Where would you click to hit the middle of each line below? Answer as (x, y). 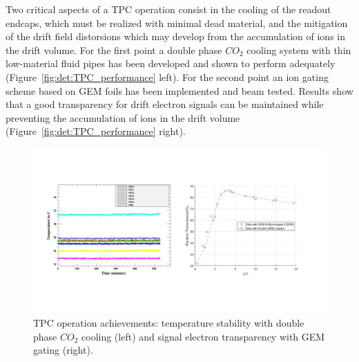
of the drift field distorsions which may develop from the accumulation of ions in (175, 36)
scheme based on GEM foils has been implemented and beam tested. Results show (179, 90)
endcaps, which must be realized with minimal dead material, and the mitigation (177, 22)
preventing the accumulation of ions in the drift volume (123, 117)
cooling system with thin (299, 49)
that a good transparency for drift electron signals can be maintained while (165, 104)
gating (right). (63, 350)
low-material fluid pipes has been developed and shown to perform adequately (171, 63)
